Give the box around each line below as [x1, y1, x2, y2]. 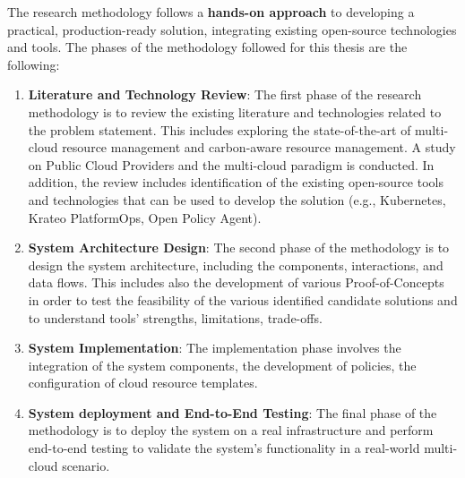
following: [7, 55, 60, 73]
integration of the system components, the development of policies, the [28, 355, 417, 374]
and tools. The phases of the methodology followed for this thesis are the [7, 38, 408, 56]
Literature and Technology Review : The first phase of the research [28, 85, 422, 104]
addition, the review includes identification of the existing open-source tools [28, 173, 443, 192]
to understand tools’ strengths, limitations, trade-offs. [28, 308, 323, 327]
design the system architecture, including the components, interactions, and [28, 255, 443, 274]
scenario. [62, 456, 110, 474]
